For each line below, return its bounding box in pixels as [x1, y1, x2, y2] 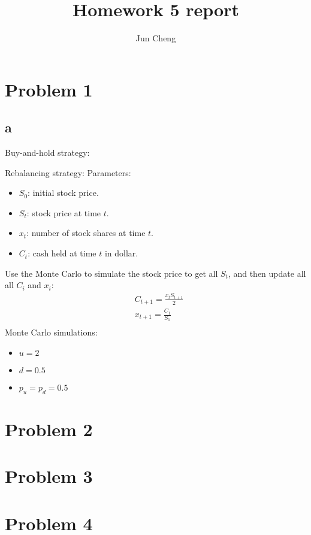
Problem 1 [5, 77, 93, 101]
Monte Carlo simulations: [5, 326, 98, 338]
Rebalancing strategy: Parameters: [5, 166, 131, 179]
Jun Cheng [135, 32, 176, 44]
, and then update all [228, 267, 306, 279]
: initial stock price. [28, 186, 99, 199]
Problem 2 [5, 416, 93, 441]
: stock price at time [26, 206, 101, 219]
